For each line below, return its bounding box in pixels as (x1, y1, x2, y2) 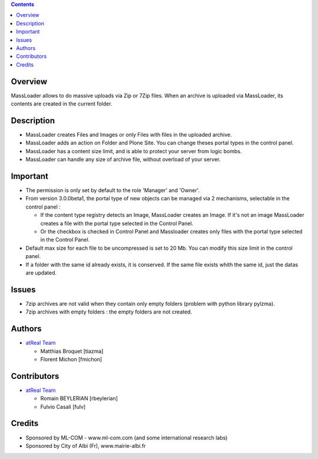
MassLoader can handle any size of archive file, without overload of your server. (25, 156, 221, 163)
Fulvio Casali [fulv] (40, 403, 86, 410)
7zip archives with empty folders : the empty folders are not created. (25, 308, 193, 315)
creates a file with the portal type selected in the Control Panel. (40, 220, 194, 227)
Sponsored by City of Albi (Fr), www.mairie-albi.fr (25, 442, 146, 449)
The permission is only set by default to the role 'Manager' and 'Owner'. (25, 187, 200, 194)
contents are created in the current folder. (11, 100, 112, 107)
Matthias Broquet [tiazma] (40, 348, 104, 355)
